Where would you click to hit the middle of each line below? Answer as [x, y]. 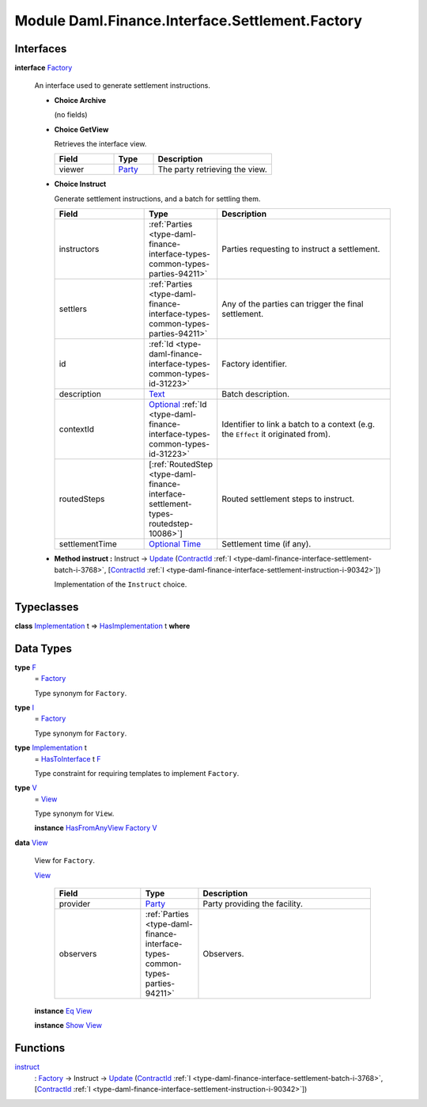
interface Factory [43, 68]
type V [26, 788]
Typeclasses [47, 607]
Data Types [43, 648]
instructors [79, 249]
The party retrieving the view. [213, 169]
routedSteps [82, 499]
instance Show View [68, 1025]
